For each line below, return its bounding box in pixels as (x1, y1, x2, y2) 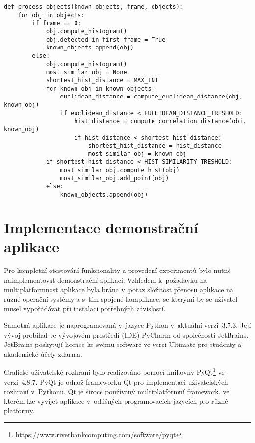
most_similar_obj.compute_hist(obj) (60, 167, 179, 174)
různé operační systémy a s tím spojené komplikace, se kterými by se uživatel (4, 294, 238, 304)
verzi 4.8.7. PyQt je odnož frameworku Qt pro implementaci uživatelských (4, 376, 228, 387)
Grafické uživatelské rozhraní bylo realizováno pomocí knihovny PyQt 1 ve (4, 366, 225, 377)
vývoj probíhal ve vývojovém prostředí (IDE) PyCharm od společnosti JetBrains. (4, 329, 249, 340)
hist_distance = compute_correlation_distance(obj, (74, 118, 246, 125)
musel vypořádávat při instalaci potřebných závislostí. (4, 303, 166, 314)
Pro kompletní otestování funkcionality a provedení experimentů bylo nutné (4, 265, 231, 275)
